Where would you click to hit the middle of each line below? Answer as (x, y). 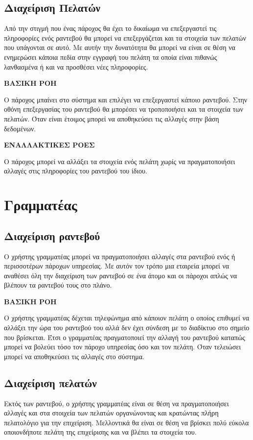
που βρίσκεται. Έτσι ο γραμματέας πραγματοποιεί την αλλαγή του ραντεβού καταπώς (125, 337)
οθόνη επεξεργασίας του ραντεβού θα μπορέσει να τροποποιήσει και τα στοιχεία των (124, 109)
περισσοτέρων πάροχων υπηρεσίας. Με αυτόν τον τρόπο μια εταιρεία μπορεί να (117, 266)
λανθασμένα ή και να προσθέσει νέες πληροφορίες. (76, 66)
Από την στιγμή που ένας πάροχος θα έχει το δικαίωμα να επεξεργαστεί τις (110, 28)
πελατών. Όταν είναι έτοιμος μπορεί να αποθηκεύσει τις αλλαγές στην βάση (112, 118)
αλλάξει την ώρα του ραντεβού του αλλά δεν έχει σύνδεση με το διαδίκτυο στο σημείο (127, 328)
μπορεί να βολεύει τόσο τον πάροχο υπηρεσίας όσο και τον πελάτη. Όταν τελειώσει (122, 347)
